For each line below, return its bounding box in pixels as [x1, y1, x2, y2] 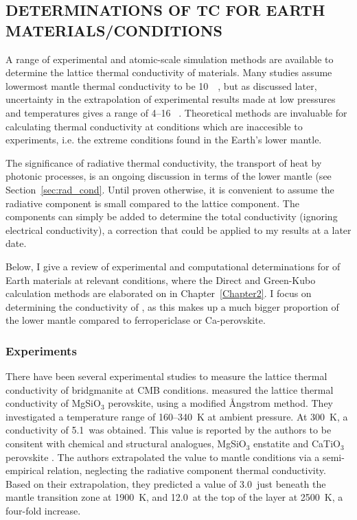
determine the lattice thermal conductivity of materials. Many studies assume [5, 65, 332, 80]
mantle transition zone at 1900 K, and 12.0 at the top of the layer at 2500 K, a [5, 490, 343, 504]
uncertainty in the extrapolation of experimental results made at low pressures [5, 92, 336, 106]
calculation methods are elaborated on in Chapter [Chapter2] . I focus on [5, 286, 312, 300]
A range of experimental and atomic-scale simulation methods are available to [5, 51, 334, 66]
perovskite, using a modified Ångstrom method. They [108, 396, 333, 410]
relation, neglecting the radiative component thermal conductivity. [47, 463, 326, 477]
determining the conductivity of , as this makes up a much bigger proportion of [5, 299, 339, 314]
